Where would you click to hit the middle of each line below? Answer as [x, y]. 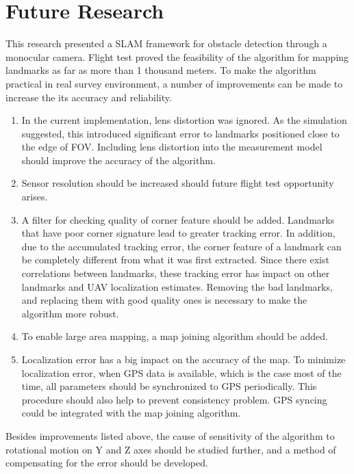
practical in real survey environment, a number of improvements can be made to [174, 83]
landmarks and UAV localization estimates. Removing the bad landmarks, [177, 286]
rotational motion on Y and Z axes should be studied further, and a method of [171, 449]
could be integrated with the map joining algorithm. [131, 413]
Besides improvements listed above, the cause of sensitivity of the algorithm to [170, 435]
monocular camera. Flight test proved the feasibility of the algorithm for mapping [177, 56]
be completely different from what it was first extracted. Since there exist [175, 260]
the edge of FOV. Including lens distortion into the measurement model [172, 147]
